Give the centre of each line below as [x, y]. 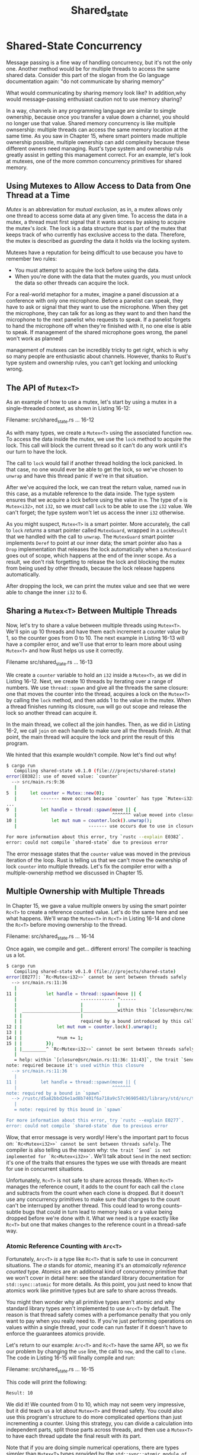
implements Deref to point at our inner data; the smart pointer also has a [94, 543]
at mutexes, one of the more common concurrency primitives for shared [94, 161]
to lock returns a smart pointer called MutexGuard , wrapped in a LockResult [97, 530]
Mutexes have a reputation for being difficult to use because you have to [95, 252]
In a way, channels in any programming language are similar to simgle [91, 110]
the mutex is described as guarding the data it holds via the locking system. [98, 241]
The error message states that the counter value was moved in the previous [98, 854]
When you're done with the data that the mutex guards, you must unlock [103, 277]
